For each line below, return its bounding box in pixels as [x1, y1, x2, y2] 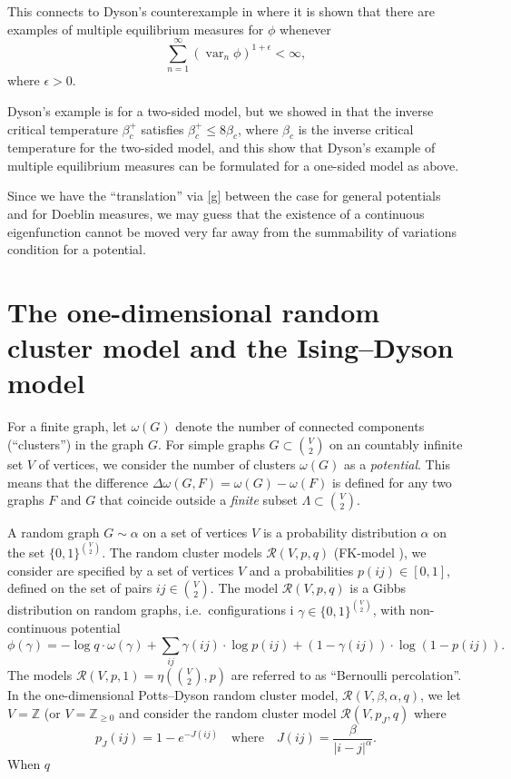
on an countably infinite [329, 434, 463, 453]
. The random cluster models [102, 543, 262, 562]
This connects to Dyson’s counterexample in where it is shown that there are [7, 2, 435, 20]
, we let [420, 685, 461, 705]
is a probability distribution [262, 523, 417, 542]
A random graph [7, 523, 100, 542]
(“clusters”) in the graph [7, 434, 144, 453]
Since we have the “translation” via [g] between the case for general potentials [7, 186, 441, 205]
